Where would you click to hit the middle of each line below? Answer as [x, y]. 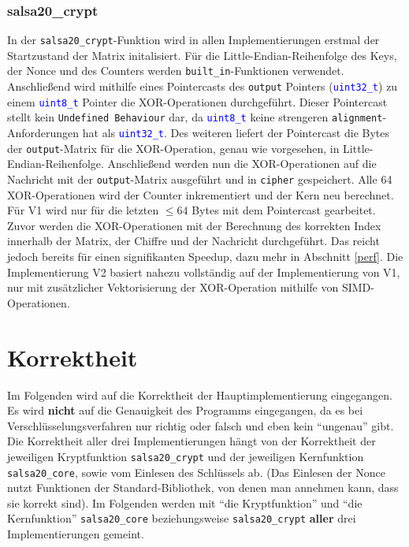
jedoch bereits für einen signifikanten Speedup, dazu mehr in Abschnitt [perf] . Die [205, 257]
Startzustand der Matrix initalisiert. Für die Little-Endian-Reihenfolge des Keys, [202, 55]
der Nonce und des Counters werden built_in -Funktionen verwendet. [176, 71]
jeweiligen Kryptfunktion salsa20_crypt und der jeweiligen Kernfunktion [186, 456]
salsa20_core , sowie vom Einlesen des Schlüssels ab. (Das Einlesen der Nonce [196, 472]
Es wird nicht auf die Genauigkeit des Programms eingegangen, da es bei [185, 410]
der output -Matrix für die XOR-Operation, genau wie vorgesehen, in [173, 148]
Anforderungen [43, 133]
